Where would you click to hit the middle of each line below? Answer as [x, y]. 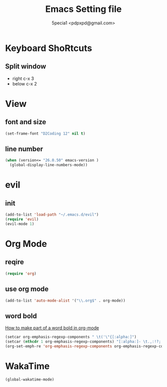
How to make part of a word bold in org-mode [52, 328]
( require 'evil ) [22, 220]
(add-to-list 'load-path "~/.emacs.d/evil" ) [52, 215]
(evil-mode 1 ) [20, 224]
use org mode [27, 289]
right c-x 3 [23, 78]
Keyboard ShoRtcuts [49, 48]
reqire [15, 262]
